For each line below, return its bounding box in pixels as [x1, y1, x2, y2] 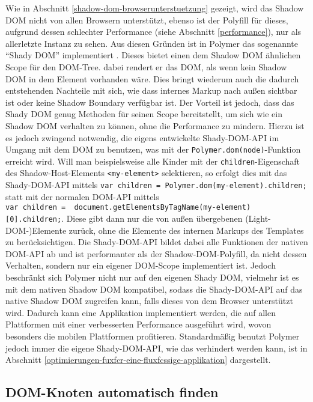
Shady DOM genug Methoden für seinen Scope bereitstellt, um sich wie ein [5, 108, 282, 120]
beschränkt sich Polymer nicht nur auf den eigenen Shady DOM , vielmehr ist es [5, 271, 299, 284]
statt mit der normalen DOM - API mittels [5, 190, 159, 203]
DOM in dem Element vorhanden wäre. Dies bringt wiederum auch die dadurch [5, 72, 299, 85]
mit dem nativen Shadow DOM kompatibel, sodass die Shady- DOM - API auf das [5, 282, 303, 295]
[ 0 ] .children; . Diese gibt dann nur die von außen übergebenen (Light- [5, 212, 271, 224]
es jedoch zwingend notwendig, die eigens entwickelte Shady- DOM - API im [5, 131, 279, 144]
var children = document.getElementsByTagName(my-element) [5, 203, 251, 212]
